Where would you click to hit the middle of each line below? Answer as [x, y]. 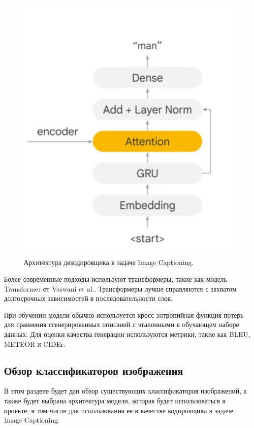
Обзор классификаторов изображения [94, 370]
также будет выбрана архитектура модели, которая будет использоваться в [115, 400]
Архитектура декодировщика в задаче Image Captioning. [109, 262]
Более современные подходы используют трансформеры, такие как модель [115, 279]
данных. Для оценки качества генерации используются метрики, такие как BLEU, [127, 334]
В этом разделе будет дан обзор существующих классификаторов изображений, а [126, 391]
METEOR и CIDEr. [35, 344]
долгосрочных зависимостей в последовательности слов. [89, 298]
